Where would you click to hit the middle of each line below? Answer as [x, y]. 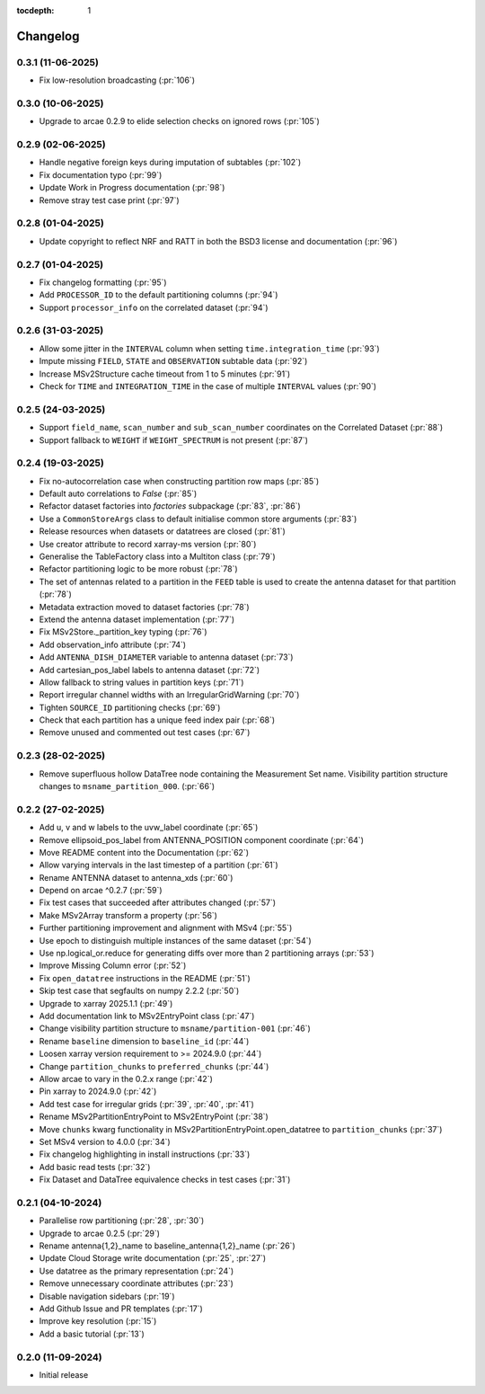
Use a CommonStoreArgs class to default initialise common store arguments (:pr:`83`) [198, 519]
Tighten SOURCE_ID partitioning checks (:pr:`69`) [130, 707]
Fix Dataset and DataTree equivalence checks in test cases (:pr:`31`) [165, 1180]
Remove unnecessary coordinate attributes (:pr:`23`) [136, 1283]
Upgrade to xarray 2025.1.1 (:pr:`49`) [106, 1003]
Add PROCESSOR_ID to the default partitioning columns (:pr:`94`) [159, 295]
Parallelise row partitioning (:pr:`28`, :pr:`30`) [122, 1221]
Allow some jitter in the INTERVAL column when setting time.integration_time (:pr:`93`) [210, 348]
